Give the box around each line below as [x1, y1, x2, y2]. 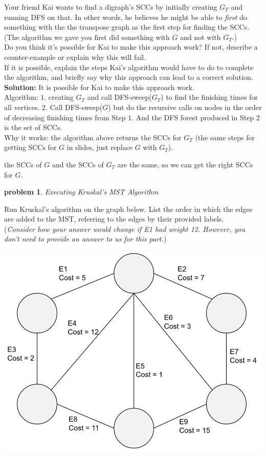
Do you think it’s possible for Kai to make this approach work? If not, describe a [4, 41, 258, 52]
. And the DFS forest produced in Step [131, 112, 254, 122]
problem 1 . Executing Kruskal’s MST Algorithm [4, 186, 159, 197]
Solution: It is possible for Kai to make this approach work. [4, 81, 194, 92]
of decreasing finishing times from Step [4, 112, 126, 122]
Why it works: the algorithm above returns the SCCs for [4, 132, 182, 142]
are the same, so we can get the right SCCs [117, 159, 253, 169]
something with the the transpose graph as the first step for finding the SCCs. [4, 21, 250, 32]
